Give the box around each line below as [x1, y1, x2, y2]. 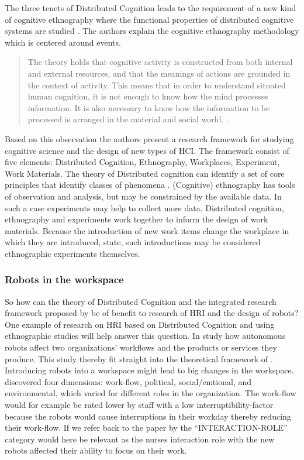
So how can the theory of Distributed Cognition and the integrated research [5, 295, 277, 307]
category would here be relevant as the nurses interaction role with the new [5, 432, 275, 445]
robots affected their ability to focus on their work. [5, 444, 187, 456]
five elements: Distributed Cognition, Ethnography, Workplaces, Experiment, [5, 156, 280, 168]
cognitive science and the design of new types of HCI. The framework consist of [5, 144, 289, 156]
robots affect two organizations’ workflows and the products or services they [5, 341, 277, 353]
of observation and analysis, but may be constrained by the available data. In [5, 190, 282, 202]
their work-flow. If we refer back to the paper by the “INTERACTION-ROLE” [5, 421, 288, 434]
